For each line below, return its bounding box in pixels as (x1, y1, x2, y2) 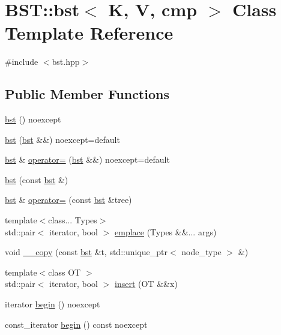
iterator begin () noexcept (5, 298, 100, 310)
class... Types (48, 214, 97, 226)
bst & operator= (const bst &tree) (5, 193, 132, 206)
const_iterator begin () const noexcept (5, 318, 148, 330)
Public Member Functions (5, 85, 169, 103)
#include (5, 55, 38, 68)
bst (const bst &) (5, 173, 68, 186)
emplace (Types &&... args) (115, 225, 217, 238)
